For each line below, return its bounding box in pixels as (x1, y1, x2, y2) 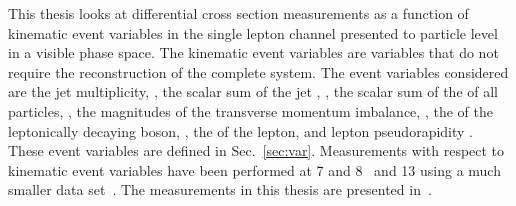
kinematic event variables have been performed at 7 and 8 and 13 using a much (8, 159, 501, 180)
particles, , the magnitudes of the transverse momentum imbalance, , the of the (8, 100, 493, 121)
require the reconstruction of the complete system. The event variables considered (8, 61, 509, 82)
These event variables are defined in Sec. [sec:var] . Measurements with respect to (8, 140, 505, 161)
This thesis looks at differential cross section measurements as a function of (8, 3, 469, 23)
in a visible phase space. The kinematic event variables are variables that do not (8, 42, 499, 63)
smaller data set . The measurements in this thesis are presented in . (8, 179, 432, 200)
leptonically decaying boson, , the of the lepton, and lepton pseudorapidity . (8, 120, 473, 141)
